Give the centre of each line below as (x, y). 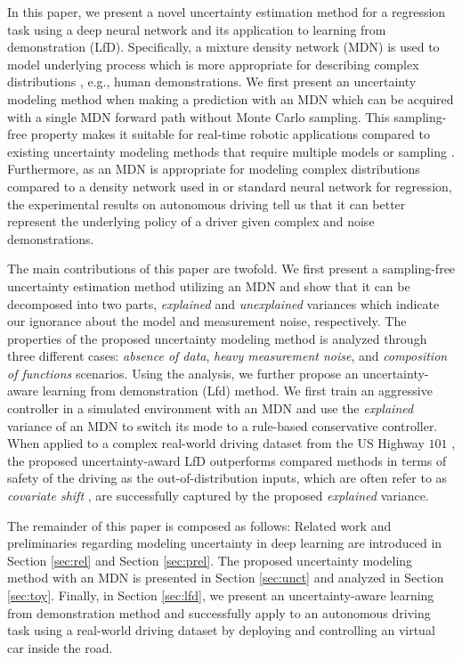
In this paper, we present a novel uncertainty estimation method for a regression (227, 12)
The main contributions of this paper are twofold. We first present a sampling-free (231, 269)
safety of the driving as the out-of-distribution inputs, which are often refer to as (227, 478)
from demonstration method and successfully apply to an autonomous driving (219, 612)
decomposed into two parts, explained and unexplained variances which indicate (223, 303)
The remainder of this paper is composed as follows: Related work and (199, 525)
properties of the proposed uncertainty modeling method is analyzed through (217, 338)
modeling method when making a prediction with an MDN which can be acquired (231, 98)
